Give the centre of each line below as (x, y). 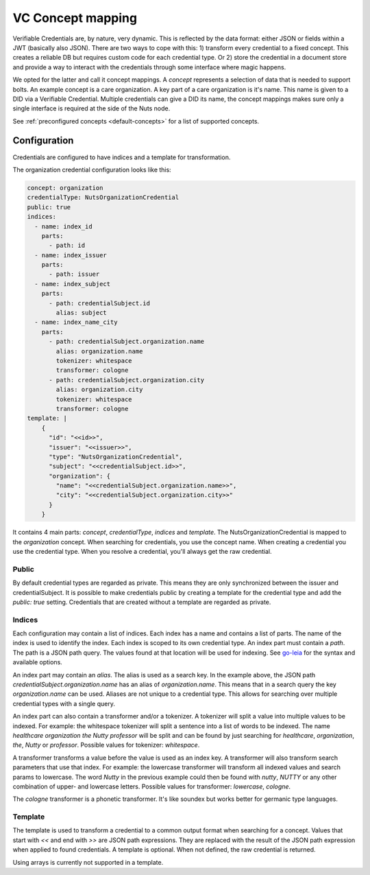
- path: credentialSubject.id (100, 303)
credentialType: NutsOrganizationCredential (103, 198)
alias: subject (82, 313)
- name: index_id (63, 226)
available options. (38, 662)
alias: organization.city (99, 390)
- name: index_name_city (76, 322)
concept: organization (65, 188)
